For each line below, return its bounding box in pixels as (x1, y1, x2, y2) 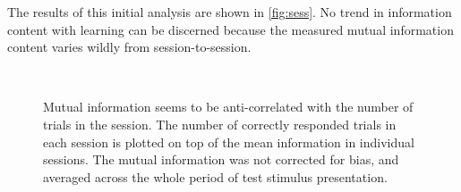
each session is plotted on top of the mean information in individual (43, 132, 414, 151)
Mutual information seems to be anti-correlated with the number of (43, 97, 414, 116)
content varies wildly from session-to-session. (7, 38, 252, 56)
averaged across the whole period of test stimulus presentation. (43, 167, 388, 186)
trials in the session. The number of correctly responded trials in (43, 114, 397, 133)
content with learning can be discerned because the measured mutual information (7, 20, 454, 38)
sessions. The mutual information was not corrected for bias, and (43, 150, 399, 169)
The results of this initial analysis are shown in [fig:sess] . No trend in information (7, 3, 452, 21)
